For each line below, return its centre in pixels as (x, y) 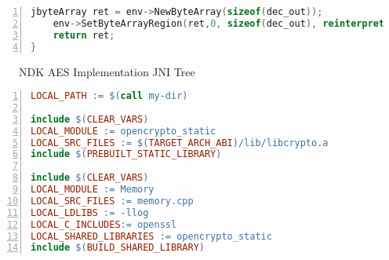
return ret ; (84, 35)
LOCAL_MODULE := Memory (93, 190)
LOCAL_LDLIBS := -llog (90, 212)
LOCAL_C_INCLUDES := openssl (104, 224)
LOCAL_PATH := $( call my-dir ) (109, 96)
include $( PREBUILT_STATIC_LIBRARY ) (126, 154)
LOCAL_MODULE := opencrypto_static (124, 131)
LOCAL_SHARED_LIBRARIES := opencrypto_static (151, 236)
